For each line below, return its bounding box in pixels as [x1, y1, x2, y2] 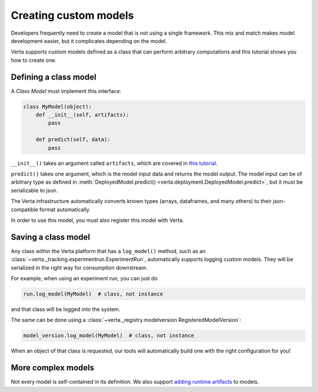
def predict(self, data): [35, 136, 111, 143]
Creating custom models [11, 9, 134, 22]
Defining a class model [11, 72, 97, 82]
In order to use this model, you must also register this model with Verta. [11, 217, 184, 224]
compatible [11, 206, 38, 213]
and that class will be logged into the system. [11, 305, 121, 313]
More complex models [11, 363, 94, 373]
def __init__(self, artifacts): [35, 112, 130, 118]
